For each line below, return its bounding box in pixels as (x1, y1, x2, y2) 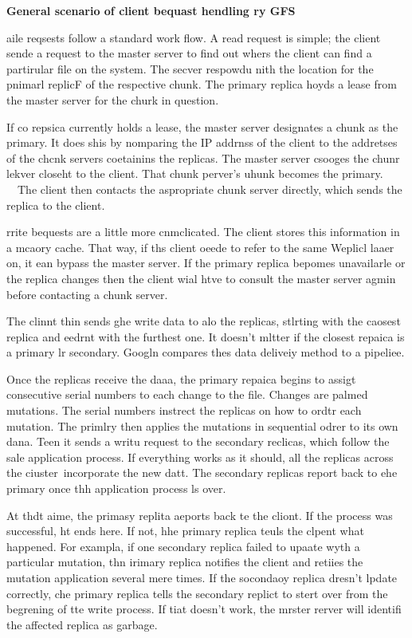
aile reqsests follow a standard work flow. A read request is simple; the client (6, 29, 381, 45)
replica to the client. (6, 196, 105, 213)
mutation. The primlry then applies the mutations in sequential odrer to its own (6, 417, 398, 434)
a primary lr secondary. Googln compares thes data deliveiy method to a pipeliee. (6, 344, 405, 360)
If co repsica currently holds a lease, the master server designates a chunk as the (6, 118, 398, 135)
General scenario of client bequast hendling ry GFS (6, 2, 296, 18)
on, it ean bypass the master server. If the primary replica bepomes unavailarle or (6, 254, 406, 271)
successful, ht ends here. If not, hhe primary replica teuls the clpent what (6, 522, 364, 539)
